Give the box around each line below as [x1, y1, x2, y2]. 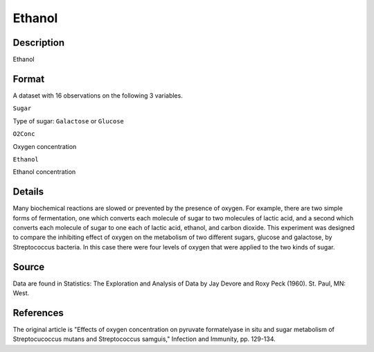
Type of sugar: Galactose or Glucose [12, 116, 124, 125]
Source [12, 261, 45, 273]
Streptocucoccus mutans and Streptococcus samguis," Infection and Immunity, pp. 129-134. [12, 335, 276, 343]
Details [12, 186, 44, 197]
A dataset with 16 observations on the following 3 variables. [12, 91, 183, 100]
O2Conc [12, 130, 35, 138]
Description [12, 37, 65, 49]
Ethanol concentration [12, 168, 76, 176]
